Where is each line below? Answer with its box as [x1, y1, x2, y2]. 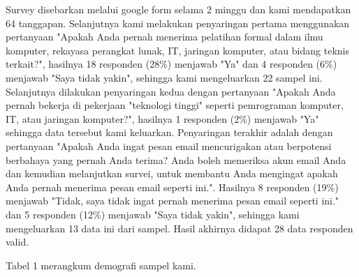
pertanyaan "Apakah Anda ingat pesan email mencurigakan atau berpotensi [6, 138, 332, 153]
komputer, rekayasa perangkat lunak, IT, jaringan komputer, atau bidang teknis [6, 43, 349, 57]
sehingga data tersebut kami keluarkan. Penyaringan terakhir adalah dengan [6, 125, 333, 140]
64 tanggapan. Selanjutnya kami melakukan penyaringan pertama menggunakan [6, 15, 350, 30]
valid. [6, 234, 29, 249]
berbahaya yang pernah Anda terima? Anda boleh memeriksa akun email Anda [6, 152, 346, 167]
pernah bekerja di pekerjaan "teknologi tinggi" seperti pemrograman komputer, [6, 98, 344, 112]
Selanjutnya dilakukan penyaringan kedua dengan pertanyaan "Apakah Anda [6, 84, 336, 98]
